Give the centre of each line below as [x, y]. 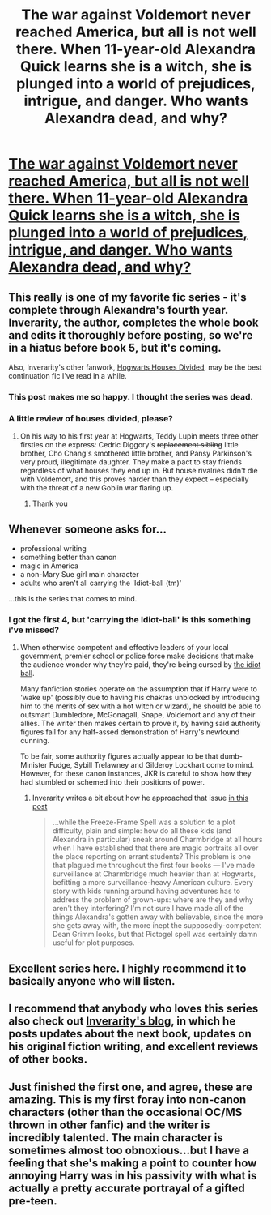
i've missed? [34, 630]
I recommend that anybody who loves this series [133, 1009]
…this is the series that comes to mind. [73, 599]
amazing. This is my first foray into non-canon [127, 1099]
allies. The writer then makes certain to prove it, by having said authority [140, 724]
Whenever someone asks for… [88, 529]
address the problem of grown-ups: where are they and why [152, 900]
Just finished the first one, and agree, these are [131, 1087]
